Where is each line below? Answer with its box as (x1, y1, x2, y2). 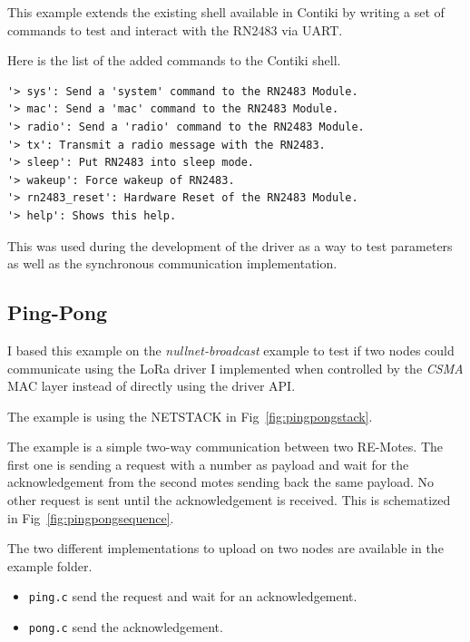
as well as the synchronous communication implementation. (7, 254, 338, 273)
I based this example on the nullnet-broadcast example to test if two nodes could (7, 340, 455, 359)
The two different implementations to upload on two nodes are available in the (7, 539, 444, 558)
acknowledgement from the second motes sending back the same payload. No (7, 472, 435, 491)
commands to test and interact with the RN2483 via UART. (7, 20, 343, 39)
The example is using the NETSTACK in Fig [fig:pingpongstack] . (7, 406, 373, 425)
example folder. (7, 556, 93, 575)
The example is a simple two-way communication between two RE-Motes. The (7, 437, 444, 456)
